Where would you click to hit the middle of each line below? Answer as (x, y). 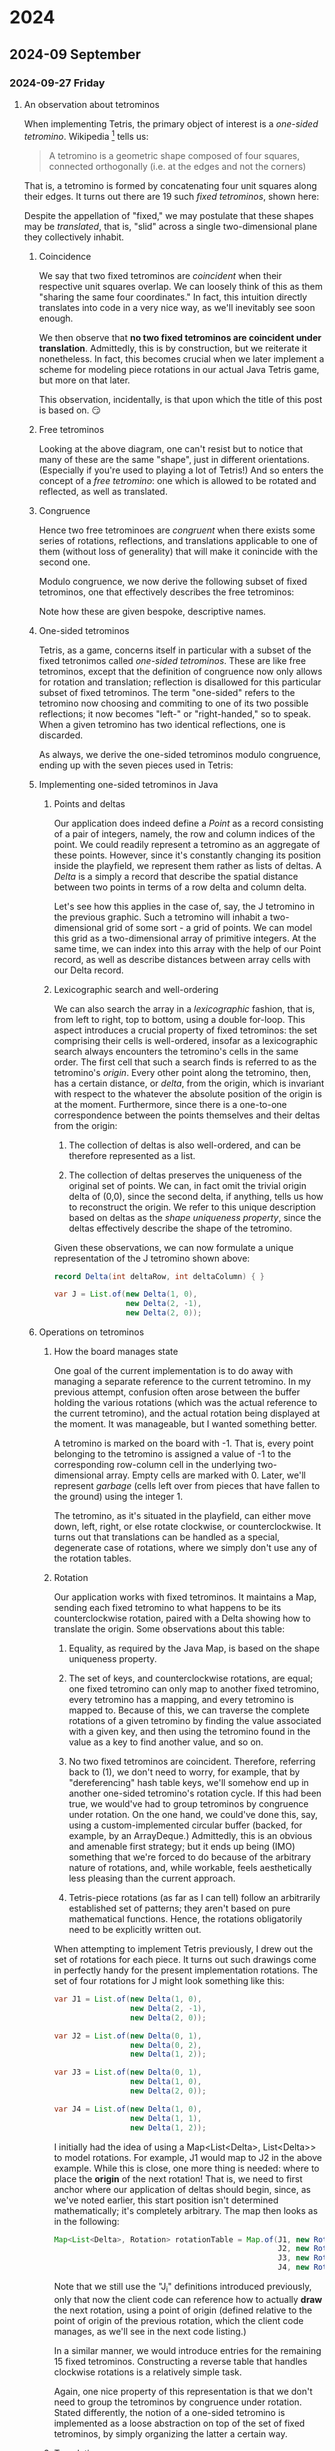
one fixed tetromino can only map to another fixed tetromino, (194, 1689)
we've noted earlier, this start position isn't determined (166, 2200)
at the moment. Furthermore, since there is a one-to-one (170, 1104)
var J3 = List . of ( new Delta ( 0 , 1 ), (127, 2072)
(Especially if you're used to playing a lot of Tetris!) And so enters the (181, 470)
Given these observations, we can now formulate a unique (173, 1247)
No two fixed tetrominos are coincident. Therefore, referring (192, 1762)
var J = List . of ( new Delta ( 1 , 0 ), (125, 1294)
